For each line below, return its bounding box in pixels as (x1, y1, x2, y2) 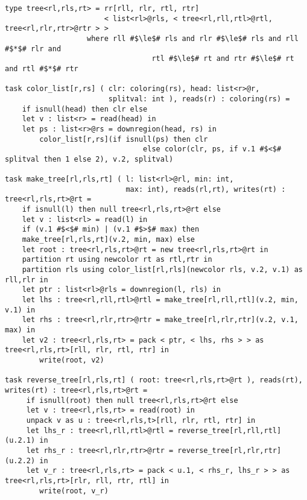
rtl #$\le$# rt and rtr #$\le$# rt (151, 54, 294, 63)
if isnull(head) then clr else (22, 104, 148, 113)
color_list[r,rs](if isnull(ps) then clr (39, 134, 208, 144)
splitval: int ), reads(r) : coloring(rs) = (108, 94, 290, 103)
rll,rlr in (5, 275, 48, 284)
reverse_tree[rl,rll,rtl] (177, 426, 282, 435)
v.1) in (5, 305, 36, 314)
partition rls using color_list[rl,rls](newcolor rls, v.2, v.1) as (22, 265, 303, 274)
